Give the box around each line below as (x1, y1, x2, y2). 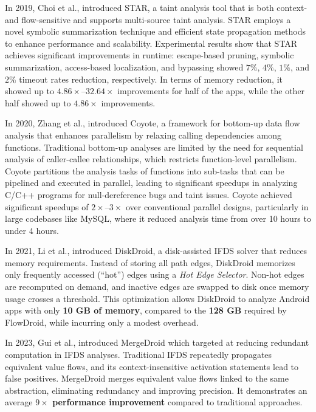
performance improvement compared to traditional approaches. (52, 396, 303, 408)
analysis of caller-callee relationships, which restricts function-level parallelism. (5, 153, 297, 165)
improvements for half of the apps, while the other (117, 84, 305, 97)
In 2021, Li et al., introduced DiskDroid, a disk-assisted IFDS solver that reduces (5, 244, 307, 257)
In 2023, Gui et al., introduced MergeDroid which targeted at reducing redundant (5, 336, 309, 349)
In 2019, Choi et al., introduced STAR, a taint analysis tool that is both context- (5, 1, 307, 13)
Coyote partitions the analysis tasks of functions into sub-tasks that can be (5, 164, 284, 177)
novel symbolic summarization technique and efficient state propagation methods (5, 25, 306, 38)
